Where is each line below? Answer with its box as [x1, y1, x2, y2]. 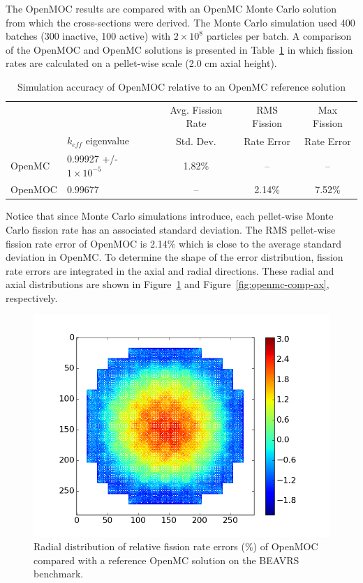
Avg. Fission [170, 102, 223, 116]
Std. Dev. [176, 133, 216, 148]
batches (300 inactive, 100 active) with [6, 29, 171, 43]
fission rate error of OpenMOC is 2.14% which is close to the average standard [6, 236, 341, 250]
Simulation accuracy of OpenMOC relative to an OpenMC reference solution [17, 79, 346, 93]
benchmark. [34, 566, 84, 581]
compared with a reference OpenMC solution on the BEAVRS [34, 552, 299, 567]
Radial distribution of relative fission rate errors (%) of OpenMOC [34, 539, 318, 554]
